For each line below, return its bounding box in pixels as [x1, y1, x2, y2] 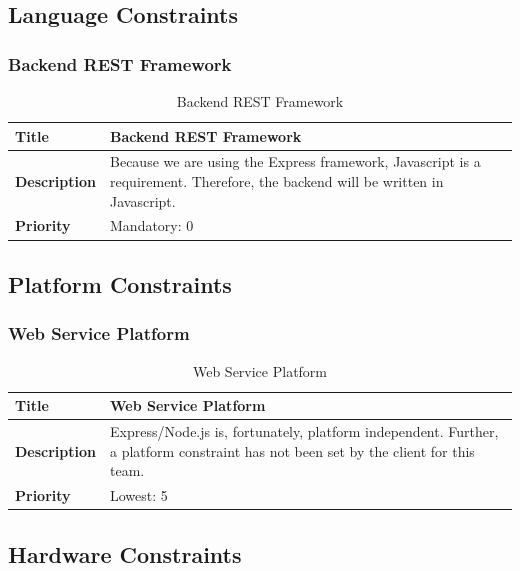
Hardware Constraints [8, 538, 242, 569]
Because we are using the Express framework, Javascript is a [110, 151, 481, 172]
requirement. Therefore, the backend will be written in [110, 171, 444, 192]
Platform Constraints [8, 268, 232, 299]
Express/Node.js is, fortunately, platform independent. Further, [110, 421, 499, 441]
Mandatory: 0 [110, 215, 194, 236]
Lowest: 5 [110, 485, 168, 506]
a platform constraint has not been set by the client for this [110, 440, 475, 461]
